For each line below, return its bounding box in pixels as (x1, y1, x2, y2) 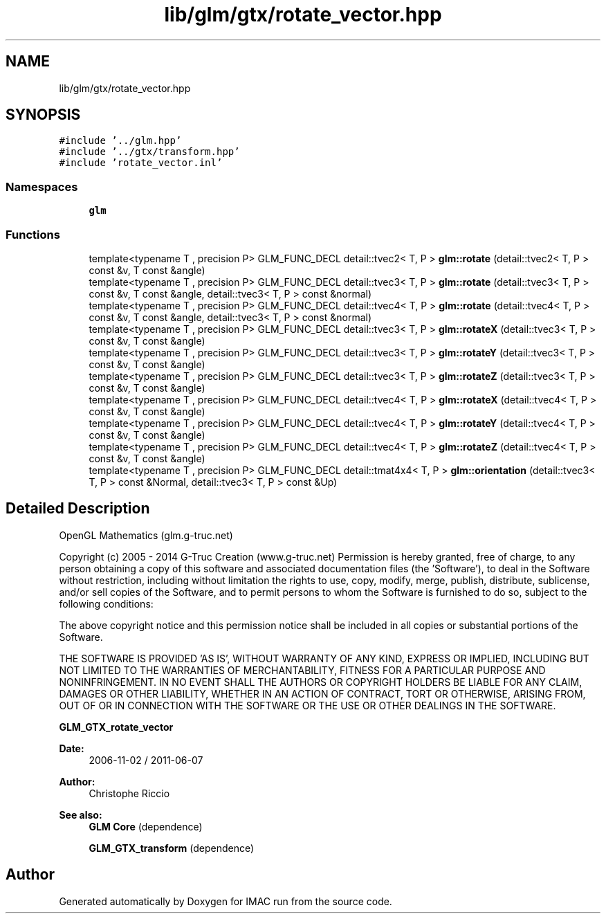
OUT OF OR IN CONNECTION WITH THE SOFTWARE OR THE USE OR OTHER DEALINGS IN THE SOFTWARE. (59, 699, 556, 711)
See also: (59, 808, 102, 821)
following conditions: (59, 597, 154, 610)
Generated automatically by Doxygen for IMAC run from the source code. (59, 895, 392, 907)
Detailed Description (6, 500, 150, 518)
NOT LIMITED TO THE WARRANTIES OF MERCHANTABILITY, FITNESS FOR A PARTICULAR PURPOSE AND (59, 664, 546, 676)
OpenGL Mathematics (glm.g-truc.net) (59, 529, 233, 541)
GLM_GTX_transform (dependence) (89, 841, 255, 854)
